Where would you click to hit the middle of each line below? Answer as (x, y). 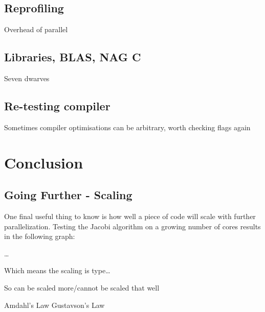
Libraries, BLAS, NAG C (73, 57)
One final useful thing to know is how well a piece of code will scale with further (130, 216)
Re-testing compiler (57, 105)
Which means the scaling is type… (57, 270)
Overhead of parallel (36, 29)
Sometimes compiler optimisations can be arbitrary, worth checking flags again (127, 127)
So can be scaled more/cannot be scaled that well (82, 287)
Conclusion (44, 162)
